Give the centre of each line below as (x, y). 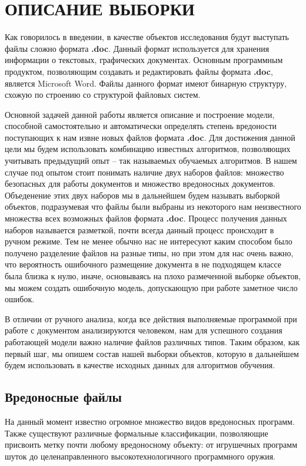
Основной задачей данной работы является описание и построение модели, (140, 114)
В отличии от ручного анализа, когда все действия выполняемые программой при (151, 318)
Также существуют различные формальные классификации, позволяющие (137, 433)
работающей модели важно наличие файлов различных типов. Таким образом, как (152, 341)
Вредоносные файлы (63, 397)
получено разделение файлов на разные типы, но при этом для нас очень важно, (149, 252)
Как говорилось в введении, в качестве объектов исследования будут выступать (147, 37)
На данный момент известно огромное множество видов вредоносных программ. (150, 421)
